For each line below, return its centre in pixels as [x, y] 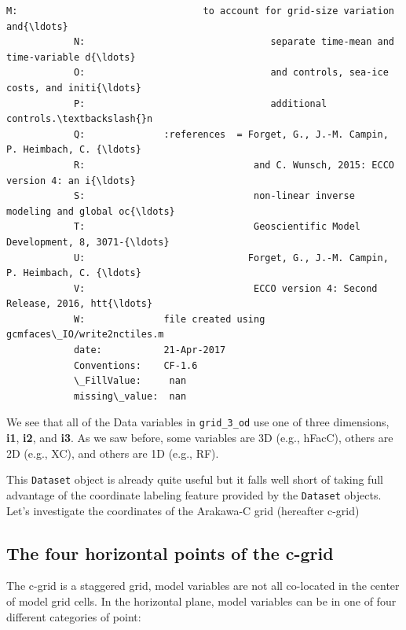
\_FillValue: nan [130, 381]
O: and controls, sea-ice [231, 73]
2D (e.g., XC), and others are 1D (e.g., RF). [113, 453]
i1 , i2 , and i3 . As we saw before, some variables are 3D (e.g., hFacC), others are [200, 438]
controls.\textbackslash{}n [80, 119]
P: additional [200, 103]
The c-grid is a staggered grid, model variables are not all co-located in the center [203, 586]
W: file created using [169, 319]
